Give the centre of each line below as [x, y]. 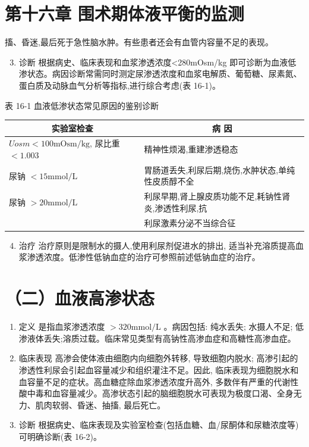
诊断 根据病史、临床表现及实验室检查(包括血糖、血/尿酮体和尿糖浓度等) [159, 425]
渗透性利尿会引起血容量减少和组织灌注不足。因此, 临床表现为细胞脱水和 [159, 369]
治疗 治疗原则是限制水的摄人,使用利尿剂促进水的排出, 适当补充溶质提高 [157, 245]
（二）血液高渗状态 [80, 298]
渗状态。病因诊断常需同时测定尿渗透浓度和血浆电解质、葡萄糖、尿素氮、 [160, 74]
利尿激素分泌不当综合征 [190, 222]
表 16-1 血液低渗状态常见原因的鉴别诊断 [82, 105]
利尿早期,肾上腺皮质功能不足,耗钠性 [213, 196]
